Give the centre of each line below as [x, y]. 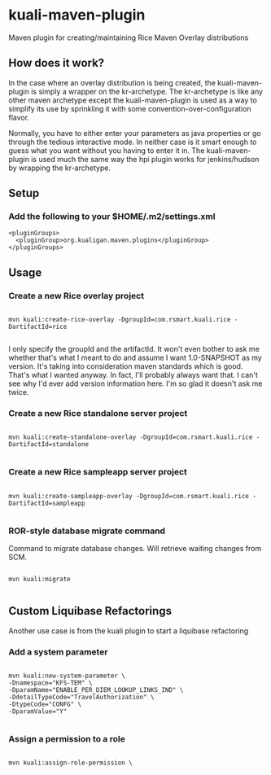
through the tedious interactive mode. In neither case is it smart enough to [133, 142]
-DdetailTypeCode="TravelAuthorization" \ [81, 698]
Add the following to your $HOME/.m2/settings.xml [112, 217]
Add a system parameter [58, 651]
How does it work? [57, 63]
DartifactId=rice [38, 327]
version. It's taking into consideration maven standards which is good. [126, 366]
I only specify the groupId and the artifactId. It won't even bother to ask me [134, 349]
